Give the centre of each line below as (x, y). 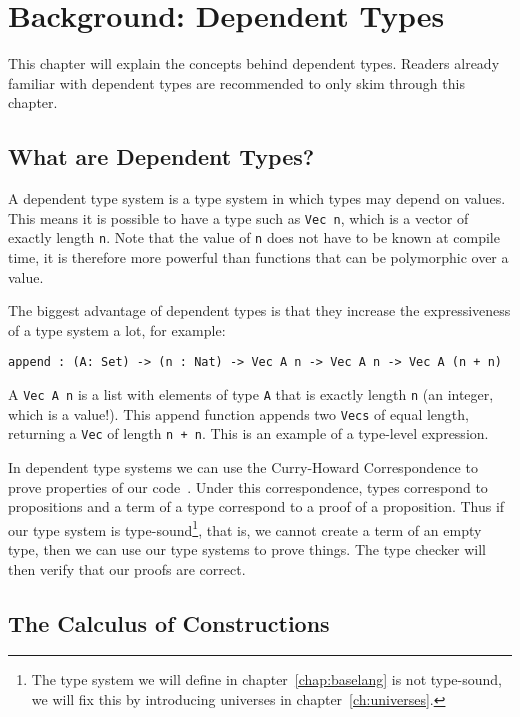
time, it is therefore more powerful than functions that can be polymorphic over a (258, 257)
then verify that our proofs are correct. (127, 568)
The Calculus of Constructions (169, 622)
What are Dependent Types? (161, 156)
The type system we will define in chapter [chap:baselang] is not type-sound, (266, 679)
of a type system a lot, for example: (117, 329)
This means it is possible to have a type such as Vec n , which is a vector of (238, 217)
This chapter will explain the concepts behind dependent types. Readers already (254, 63)
